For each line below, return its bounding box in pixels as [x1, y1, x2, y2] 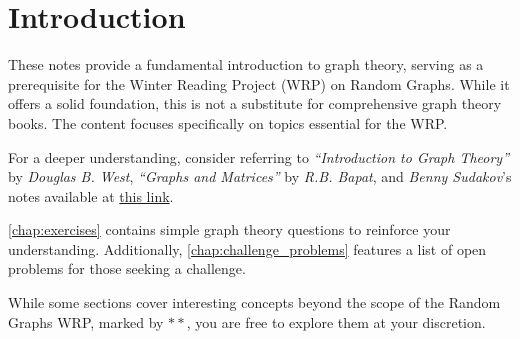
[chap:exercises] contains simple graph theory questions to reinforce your [8, 219, 451, 240]
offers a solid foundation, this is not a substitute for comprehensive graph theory [8, 93, 502, 114]
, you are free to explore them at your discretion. [186, 311, 486, 332]
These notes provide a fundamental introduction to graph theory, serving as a [8, 54, 484, 75]
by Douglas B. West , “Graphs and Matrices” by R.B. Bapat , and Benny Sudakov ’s [8, 166, 512, 187]
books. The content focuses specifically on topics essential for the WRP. [8, 112, 448, 133]
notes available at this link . [8, 185, 174, 206]
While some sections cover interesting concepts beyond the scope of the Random [8, 292, 501, 313]
